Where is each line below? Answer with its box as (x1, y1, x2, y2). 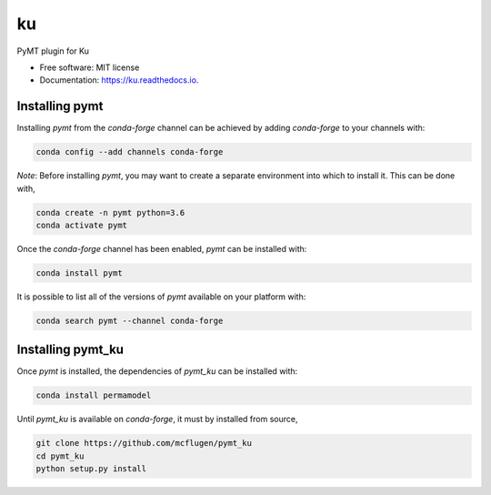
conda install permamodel (35, 390, 152, 400)
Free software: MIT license (39, 62, 140, 73)
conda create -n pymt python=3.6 (35, 207, 185, 217)
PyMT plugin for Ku (16, 45, 90, 56)
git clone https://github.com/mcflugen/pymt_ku (35, 438, 252, 449)
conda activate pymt (35, 219, 127, 230)
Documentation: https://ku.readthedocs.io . (39, 75, 199, 86)
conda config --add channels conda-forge (35, 146, 224, 157)
